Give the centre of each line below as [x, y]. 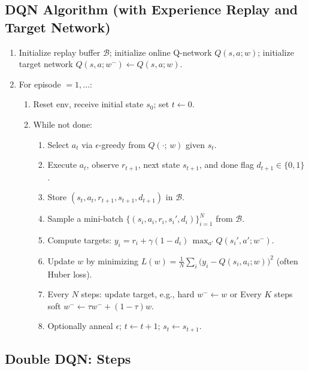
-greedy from [122, 144]
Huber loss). [70, 274]
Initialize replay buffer [60, 52]
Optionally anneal [80, 326]
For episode [40, 84]
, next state [159, 165]
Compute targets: [80, 240]
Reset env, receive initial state [88, 104]
